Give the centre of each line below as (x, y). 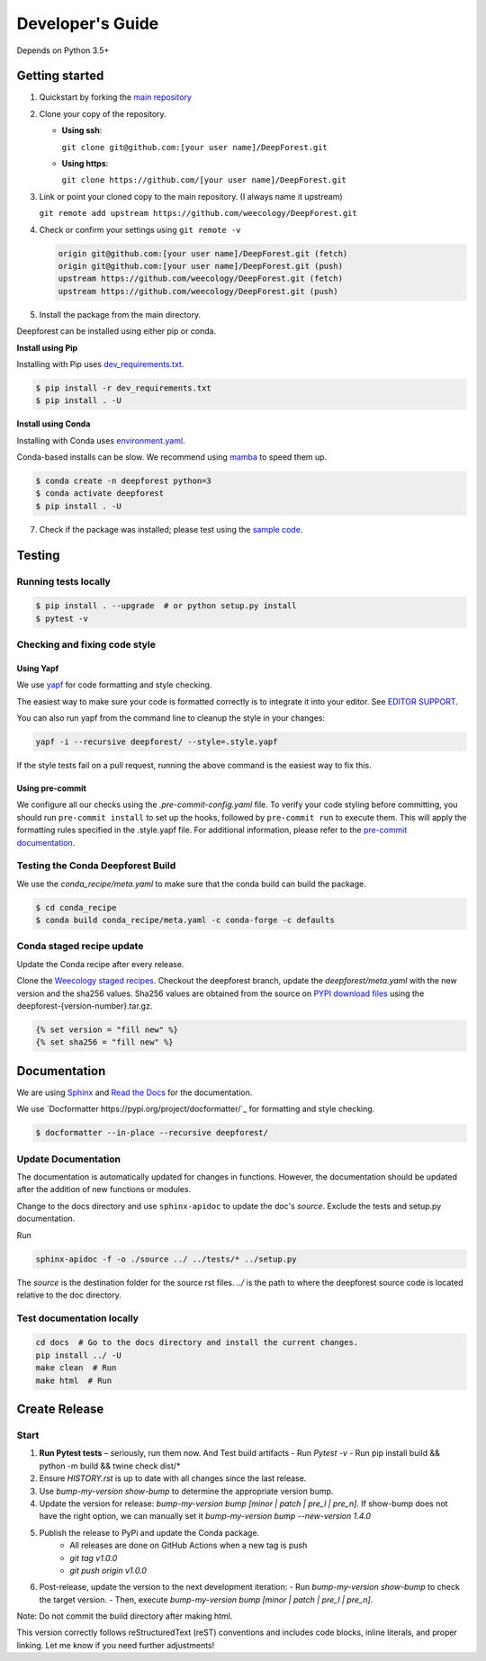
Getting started (60, 76)
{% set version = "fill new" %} (107, 1030)
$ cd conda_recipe (76, 907)
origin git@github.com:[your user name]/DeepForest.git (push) (201, 266)
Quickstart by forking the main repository (116, 97)
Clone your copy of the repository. (103, 113)
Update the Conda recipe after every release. (100, 964)
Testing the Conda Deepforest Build (96, 866)
